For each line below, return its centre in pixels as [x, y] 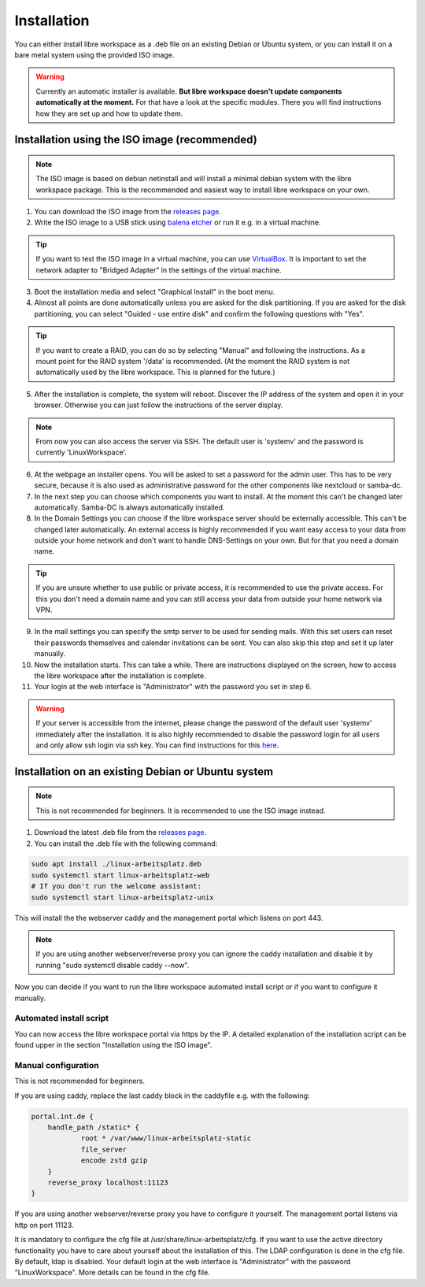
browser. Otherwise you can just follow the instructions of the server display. [159, 405]
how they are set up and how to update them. [109, 113]
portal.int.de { [63, 1116]
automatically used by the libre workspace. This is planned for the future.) [155, 372]
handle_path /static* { [93, 1128]
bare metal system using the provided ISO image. [94, 54]
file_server [104, 1149]
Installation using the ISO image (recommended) [136, 140]
